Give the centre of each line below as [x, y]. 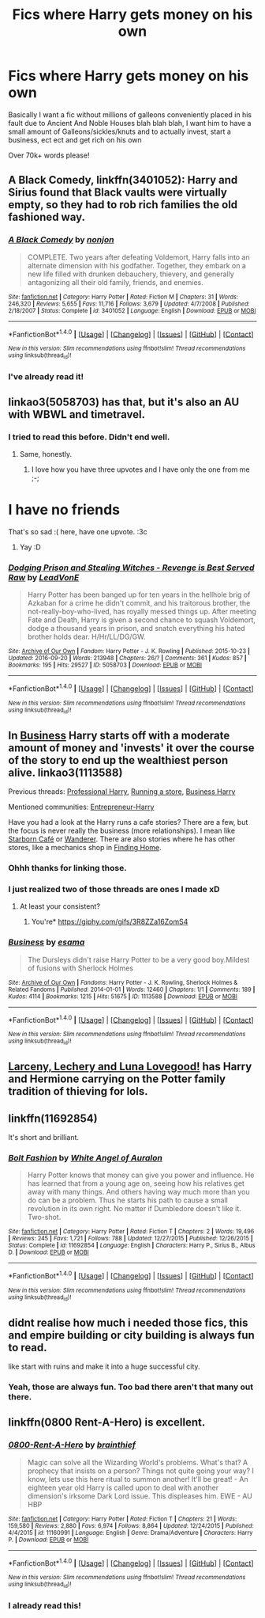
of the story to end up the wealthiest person [118, 760]
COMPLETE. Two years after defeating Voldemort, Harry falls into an [138, 257]
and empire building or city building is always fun [131, 1335]
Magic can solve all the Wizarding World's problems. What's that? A [138, 1462]
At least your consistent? [60, 906]
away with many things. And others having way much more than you [138, 1192]
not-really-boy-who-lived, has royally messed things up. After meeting [142, 612]
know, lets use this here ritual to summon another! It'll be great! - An [138, 1479]
